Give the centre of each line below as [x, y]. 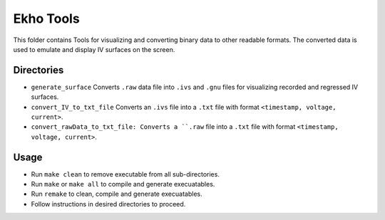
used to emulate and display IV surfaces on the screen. [94, 49]
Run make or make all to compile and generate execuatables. [123, 184]
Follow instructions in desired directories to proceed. [108, 204]
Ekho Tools [46, 19]
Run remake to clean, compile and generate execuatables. [117, 194]
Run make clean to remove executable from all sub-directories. [125, 174]
